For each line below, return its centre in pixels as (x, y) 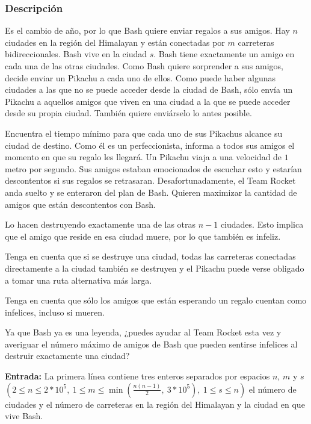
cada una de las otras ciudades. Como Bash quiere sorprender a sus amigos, (144, 66)
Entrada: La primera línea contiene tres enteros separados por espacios (137, 376)
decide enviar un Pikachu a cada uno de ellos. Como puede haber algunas (140, 77)
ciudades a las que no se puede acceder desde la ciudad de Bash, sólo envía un (149, 89)
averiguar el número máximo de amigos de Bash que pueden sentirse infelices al (151, 344)
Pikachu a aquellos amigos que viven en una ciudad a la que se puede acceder (148, 101)
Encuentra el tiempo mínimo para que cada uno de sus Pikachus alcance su (144, 133)
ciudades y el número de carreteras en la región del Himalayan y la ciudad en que (155, 404)
